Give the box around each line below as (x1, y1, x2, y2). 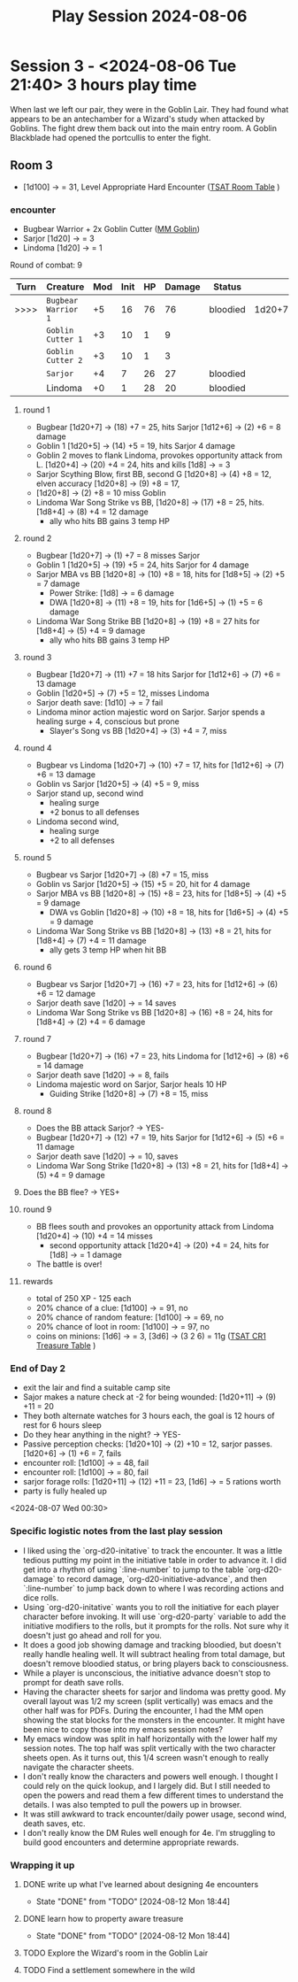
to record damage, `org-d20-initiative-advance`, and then (57, 1573, 268, 1584)
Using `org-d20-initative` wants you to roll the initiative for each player (22, 1601, 279, 1612)
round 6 (22, 962, 52, 973)
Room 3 (10, 158, 53, 174)
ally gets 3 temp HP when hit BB (49, 945, 167, 955)
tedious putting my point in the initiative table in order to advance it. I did (22, 1554, 287, 1565)
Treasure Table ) (35, 1340, 96, 1351)
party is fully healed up (22, 1485, 107, 1497)
